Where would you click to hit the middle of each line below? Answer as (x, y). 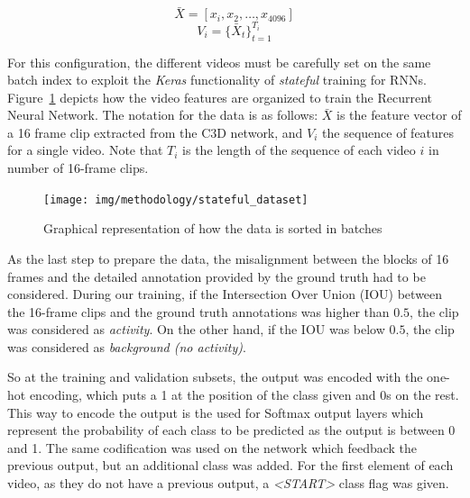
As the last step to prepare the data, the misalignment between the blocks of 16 (228, 258)
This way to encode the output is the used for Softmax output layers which (216, 412)
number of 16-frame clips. (78, 168)
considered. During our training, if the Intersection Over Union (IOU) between (225, 294)
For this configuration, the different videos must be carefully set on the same (219, 62)
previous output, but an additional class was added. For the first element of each (230, 465)
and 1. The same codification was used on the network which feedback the (212, 447)
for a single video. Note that (85, 150)
